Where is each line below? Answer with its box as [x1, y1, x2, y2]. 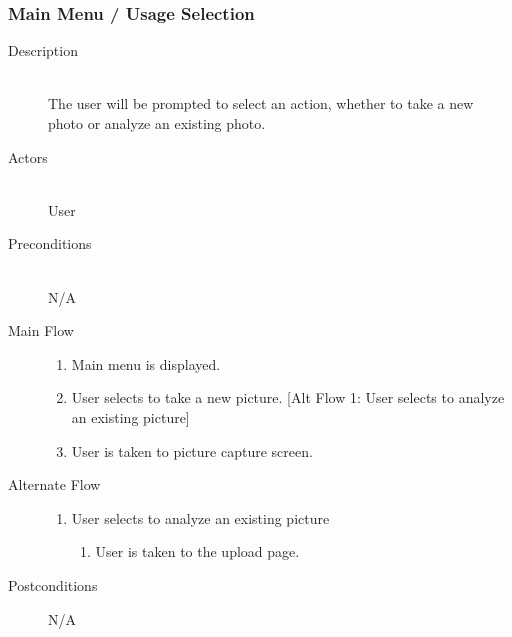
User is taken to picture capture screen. [71, 440, 313, 461]
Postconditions [8, 574, 98, 595]
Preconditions [8, 233, 92, 254]
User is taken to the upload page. [95, 541, 300, 562]
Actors [8, 146, 48, 167]
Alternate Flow [8, 474, 101, 495]
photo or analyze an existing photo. [48, 113, 266, 133]
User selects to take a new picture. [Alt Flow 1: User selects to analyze [71, 387, 505, 408]
